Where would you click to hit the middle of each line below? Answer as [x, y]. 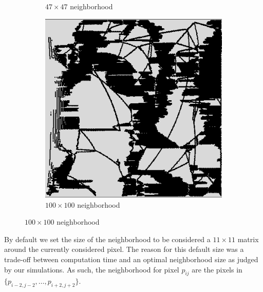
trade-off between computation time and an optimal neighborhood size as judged [131, 259]
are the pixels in [217, 269]
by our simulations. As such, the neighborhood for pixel [92, 269]
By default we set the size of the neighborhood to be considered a [107, 239]
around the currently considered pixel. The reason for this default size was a [124, 249]
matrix [248, 239]
